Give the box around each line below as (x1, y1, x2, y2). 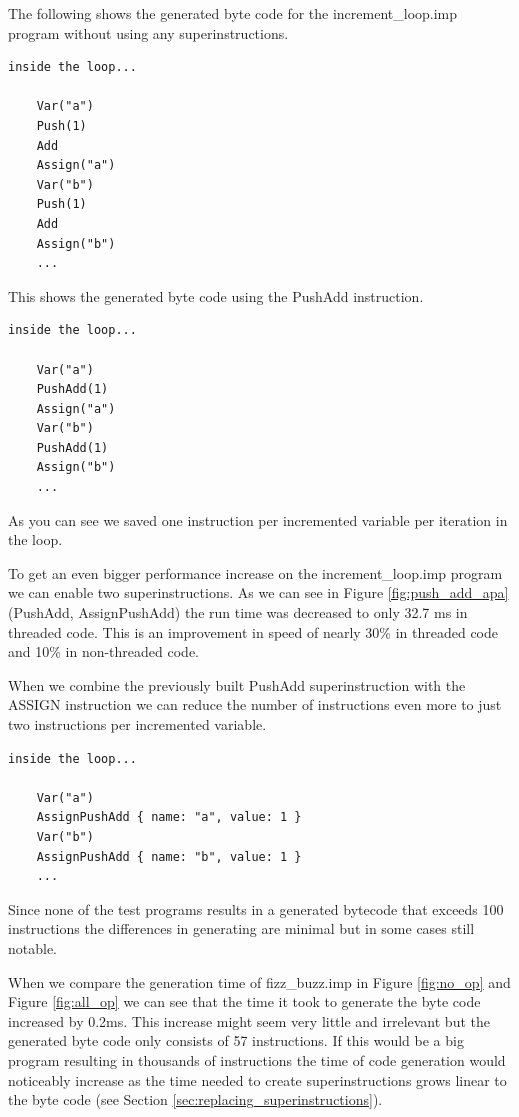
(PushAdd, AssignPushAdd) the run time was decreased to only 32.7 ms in (8, 602, 468, 623)
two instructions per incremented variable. (8, 714, 267, 734)
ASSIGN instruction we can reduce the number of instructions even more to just (8, 694, 502, 715)
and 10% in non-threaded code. (8, 641, 200, 662)
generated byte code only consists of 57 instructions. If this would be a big (8, 1030, 464, 1051)
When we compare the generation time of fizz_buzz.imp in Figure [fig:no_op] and (8, 971, 511, 992)
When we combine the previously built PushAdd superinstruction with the (8, 674, 466, 695)
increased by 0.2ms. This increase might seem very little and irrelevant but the (8, 1010, 490, 1031)
